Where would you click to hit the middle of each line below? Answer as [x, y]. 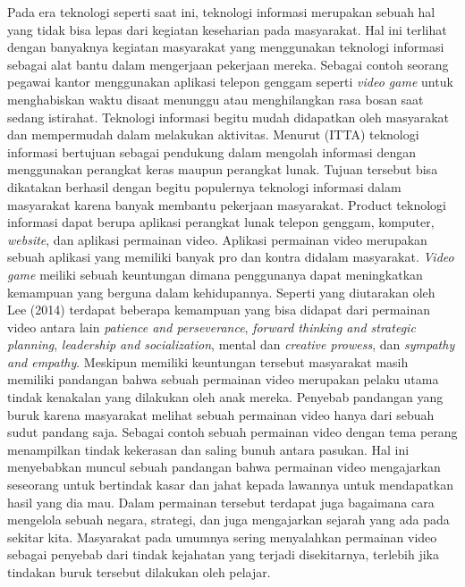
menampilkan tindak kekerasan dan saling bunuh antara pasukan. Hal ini [208, 449]
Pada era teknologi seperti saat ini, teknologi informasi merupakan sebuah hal [221, 12]
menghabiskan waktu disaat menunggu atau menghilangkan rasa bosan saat [216, 99]
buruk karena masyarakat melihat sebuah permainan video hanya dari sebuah [221, 414]
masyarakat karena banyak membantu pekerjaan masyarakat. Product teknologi [227, 204]
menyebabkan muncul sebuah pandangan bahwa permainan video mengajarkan [224, 467]
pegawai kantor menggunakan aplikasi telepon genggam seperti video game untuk [230, 82]
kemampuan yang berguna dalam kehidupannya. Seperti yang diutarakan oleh [221, 292]
